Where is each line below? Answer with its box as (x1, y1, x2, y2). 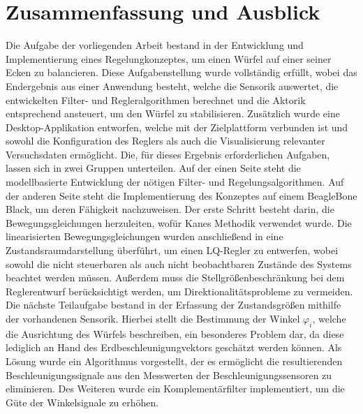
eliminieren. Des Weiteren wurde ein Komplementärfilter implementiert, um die (6, 381, 345, 396)
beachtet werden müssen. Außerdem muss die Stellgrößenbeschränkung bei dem (6, 270, 345, 285)
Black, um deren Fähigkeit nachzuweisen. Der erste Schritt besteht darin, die (6, 202, 334, 216)
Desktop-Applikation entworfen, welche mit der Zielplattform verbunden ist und (6, 119, 348, 134)
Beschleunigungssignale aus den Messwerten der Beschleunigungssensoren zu (6, 367, 332, 382)
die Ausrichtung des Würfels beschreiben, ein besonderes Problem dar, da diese (6, 326, 344, 341)
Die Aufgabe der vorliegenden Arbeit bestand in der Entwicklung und (6, 38, 304, 52)
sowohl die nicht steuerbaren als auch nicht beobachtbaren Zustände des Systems (6, 256, 352, 271)
